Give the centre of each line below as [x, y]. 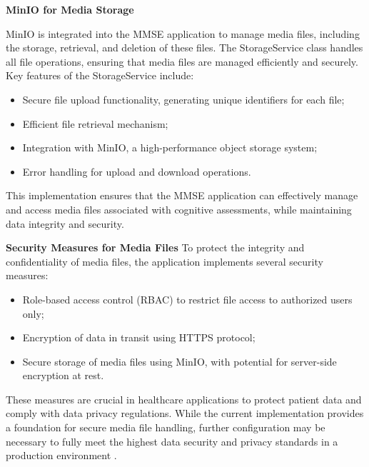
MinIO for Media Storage [70, 9]
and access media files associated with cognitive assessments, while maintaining [179, 209]
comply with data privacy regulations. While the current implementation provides [185, 413]
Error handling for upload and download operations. [137, 171]
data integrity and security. [65, 223]
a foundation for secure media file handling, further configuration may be [166, 427]
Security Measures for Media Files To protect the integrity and [155, 247]
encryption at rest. [63, 375]
